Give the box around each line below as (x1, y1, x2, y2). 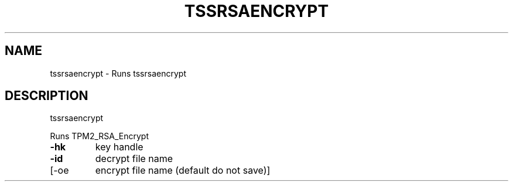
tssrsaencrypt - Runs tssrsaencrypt (50, 68, 186, 78)
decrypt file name (95, 153, 173, 165)
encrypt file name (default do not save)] (95, 164, 271, 177)
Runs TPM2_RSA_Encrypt (50, 131, 149, 142)
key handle (95, 141, 143, 153)
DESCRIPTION (5, 88, 88, 104)
